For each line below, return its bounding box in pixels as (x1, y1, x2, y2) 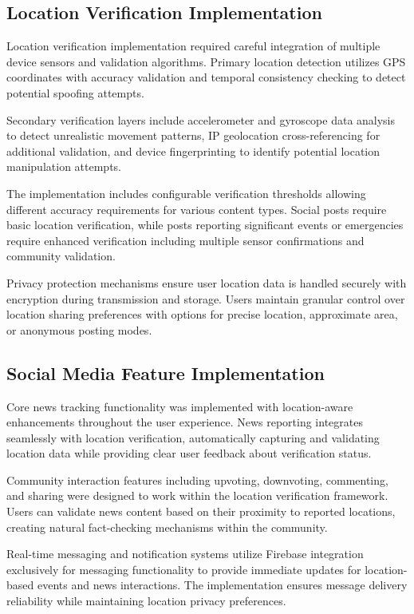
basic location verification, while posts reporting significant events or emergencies (6, 216, 404, 233)
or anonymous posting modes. (6, 321, 152, 338)
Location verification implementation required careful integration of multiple (6, 38, 380, 54)
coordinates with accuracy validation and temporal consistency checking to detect (6, 69, 406, 85)
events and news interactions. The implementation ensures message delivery (37, 576, 408, 593)
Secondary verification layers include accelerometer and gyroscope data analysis (6, 111, 396, 128)
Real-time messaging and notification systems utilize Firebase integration (6, 545, 364, 562)
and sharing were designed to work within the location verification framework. (6, 487, 388, 504)
